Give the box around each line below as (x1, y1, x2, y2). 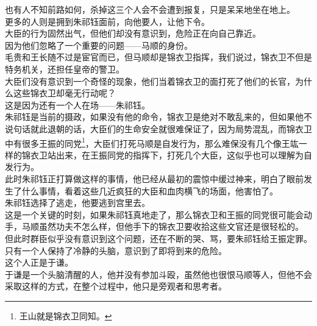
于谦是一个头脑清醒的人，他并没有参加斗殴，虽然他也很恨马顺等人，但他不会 (5, 268, 312, 280)
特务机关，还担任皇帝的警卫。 (5, 62, 124, 75)
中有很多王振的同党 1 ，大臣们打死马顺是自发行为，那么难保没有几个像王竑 (5, 135, 299, 149)
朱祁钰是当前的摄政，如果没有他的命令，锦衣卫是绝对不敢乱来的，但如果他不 (5, 110, 312, 123)
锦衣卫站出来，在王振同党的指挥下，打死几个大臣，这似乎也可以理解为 (21, 148, 304, 161)
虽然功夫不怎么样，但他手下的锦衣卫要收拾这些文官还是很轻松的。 (38, 220, 304, 233)
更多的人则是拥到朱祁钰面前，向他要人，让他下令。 (5, 15, 210, 27)
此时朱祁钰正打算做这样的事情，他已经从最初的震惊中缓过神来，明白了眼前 (5, 172, 304, 185)
